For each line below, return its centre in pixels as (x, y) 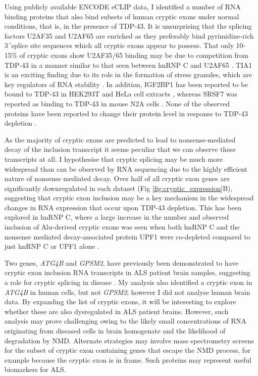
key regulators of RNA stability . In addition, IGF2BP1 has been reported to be (126, 84)
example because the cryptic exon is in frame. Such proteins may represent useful (128, 359)
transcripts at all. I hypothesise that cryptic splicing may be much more (114, 159)
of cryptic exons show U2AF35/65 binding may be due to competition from (134, 55)
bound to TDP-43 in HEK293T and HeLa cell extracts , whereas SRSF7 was (121, 94)
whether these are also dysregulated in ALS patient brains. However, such (117, 311)
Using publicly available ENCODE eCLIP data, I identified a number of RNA (123, 6)
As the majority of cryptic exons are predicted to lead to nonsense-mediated (120, 139)
